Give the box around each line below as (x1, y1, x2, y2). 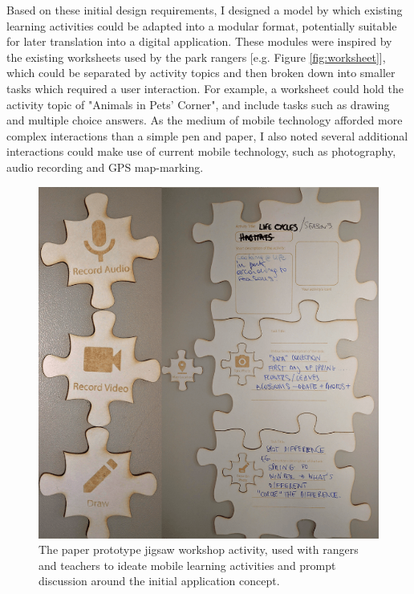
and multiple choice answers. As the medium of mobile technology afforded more (6, 112, 403, 128)
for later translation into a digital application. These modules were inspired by (6, 33, 392, 50)
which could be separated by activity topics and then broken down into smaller (6, 64, 396, 81)
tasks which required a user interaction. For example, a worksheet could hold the (6, 79, 404, 96)
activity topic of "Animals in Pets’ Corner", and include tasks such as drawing (6, 96, 390, 112)
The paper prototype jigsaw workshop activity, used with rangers (39, 541, 359, 558)
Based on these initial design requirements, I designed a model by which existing (6, 2, 403, 18)
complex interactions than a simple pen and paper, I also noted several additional (6, 127, 408, 144)
